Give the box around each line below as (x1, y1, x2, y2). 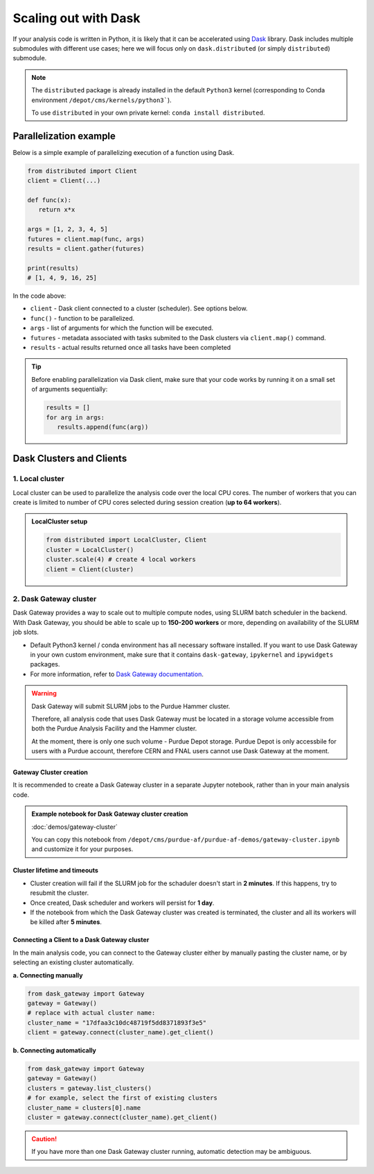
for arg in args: (46, 413, 105, 421)
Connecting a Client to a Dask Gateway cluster (12, 936, 150, 944)
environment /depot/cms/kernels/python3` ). (31, 96, 172, 104)
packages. (30, 660, 60, 669)
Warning (31, 689, 57, 698)
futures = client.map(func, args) (27, 235, 145, 243)
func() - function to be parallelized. (30, 314, 135, 322)
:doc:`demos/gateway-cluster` (31, 823, 118, 831)
